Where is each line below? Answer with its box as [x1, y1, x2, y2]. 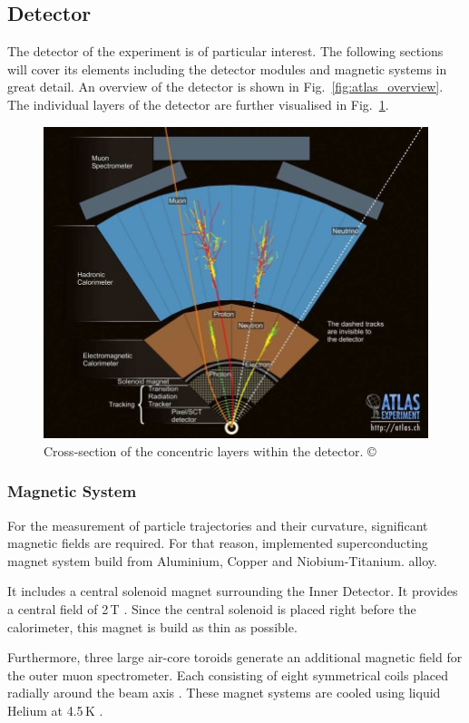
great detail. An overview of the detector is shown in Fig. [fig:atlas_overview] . [7, 77, 444, 96]
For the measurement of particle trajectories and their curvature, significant [7, 515, 428, 534]
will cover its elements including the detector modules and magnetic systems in [7, 59, 447, 78]
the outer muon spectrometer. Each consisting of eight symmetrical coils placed [7, 665, 449, 684]
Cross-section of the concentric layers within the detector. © [44, 441, 376, 460]
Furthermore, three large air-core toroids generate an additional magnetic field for [7, 648, 463, 667]
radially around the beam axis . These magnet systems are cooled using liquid [7, 683, 441, 702]
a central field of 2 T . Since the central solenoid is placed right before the [7, 600, 416, 619]
